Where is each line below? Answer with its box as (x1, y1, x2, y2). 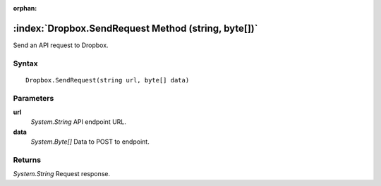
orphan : (13, 4, 37, 12)
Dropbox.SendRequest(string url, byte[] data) (25, 76, 190, 84)
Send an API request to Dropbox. (13, 41, 109, 49)
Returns (13, 155, 42, 165)
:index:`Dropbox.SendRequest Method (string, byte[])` (13, 22, 258, 35)
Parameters (13, 93, 54, 103)
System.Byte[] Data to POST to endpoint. (30, 137, 150, 146)
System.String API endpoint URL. (30, 118, 127, 126)
